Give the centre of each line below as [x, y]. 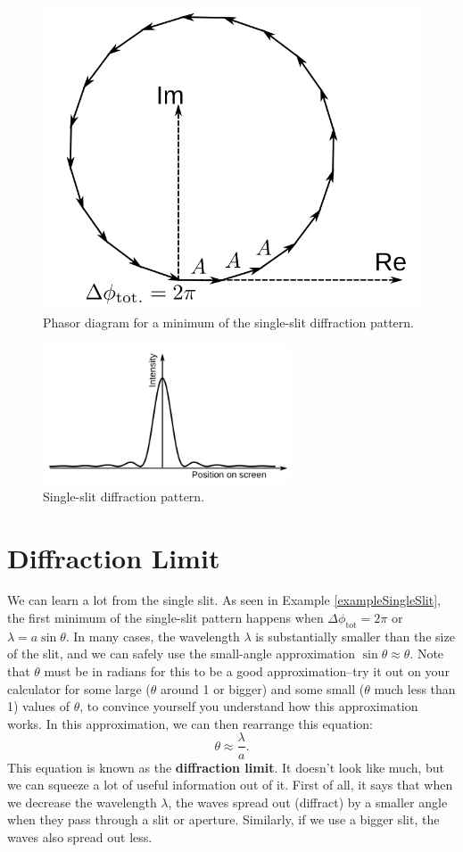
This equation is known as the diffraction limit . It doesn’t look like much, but [226, 767]
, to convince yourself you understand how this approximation [249, 706]
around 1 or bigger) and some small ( [263, 688]
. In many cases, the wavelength [153, 636]
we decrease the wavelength [82, 802]
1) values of [39, 706]
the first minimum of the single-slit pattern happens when [165, 618]
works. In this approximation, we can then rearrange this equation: [190, 723]
